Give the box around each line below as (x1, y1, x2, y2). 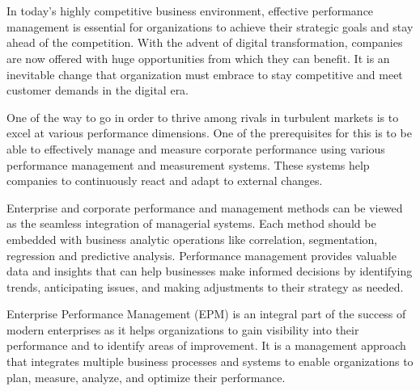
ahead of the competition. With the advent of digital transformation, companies (6, 34, 403, 51)
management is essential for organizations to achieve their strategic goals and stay (6, 18, 414, 35)
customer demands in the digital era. (6, 82, 189, 99)
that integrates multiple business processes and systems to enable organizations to (6, 353, 414, 370)
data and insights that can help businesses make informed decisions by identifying (6, 263, 413, 280)
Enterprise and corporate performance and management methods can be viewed (6, 199, 403, 216)
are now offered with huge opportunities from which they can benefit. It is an (6, 49, 390, 66)
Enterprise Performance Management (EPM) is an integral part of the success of (6, 305, 406, 322)
